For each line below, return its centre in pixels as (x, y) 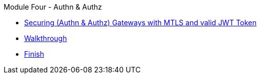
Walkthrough (46, 38)
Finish (34, 54)
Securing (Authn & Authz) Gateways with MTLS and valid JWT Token (140, 23)
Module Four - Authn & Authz (53, 7)
